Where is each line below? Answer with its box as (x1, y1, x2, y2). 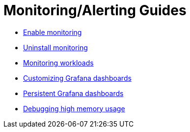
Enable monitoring (23, 28, 82, 36)
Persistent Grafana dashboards (23, 89, 124, 98)
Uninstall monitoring (23, 43, 88, 52)
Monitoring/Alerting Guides (3, 2, 187, 19)
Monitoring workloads (23, 58, 94, 67)
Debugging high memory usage (23, 104, 125, 113)
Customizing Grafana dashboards (23, 73, 132, 82)
